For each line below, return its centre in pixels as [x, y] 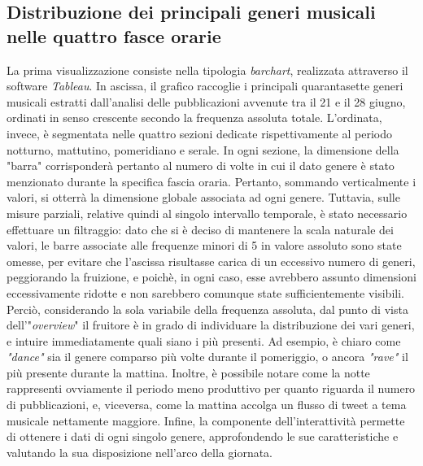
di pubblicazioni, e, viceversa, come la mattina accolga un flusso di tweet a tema [207, 405]
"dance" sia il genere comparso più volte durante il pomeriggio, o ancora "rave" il [207, 357]
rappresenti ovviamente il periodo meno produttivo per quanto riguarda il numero [211, 388]
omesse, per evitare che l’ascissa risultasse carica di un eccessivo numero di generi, [211, 261]
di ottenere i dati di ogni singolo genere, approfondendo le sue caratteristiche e [203, 436]
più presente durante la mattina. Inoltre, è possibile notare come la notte [188, 372]
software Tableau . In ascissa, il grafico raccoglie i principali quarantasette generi [205, 86]
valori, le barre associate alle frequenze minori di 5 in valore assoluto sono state [204, 245]
